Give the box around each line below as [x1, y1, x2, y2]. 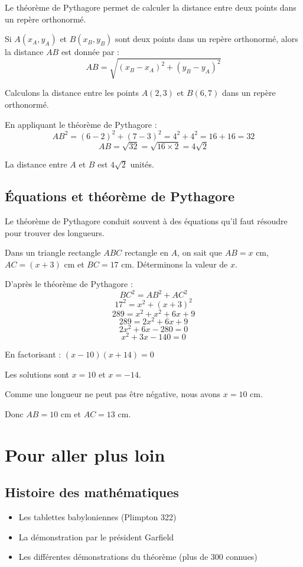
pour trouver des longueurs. [5, 226, 105, 239]
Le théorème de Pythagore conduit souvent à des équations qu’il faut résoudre [5, 214, 288, 227]
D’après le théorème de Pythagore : [5, 278, 133, 290]
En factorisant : [5, 348, 61, 360]
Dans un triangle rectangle [5, 246, 101, 259]
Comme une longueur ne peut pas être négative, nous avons [5, 388, 221, 400]
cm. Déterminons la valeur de [121, 257, 228, 270]
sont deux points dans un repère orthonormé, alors [115, 33, 298, 45]
